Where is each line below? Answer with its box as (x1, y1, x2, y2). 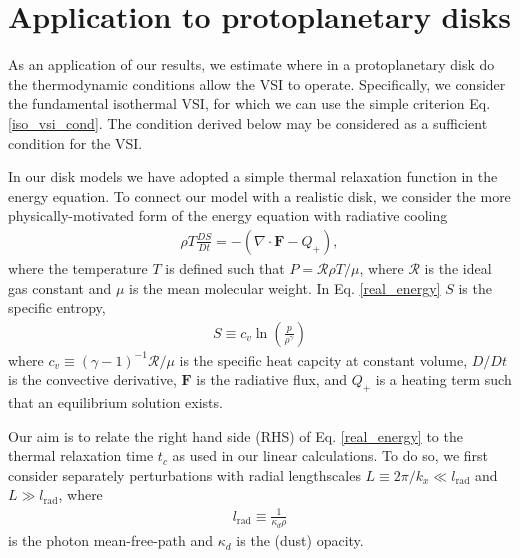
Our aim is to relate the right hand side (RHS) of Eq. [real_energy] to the (8, 425, 463, 446)
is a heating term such (375, 369, 512, 390)
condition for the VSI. (8, 132, 143, 153)
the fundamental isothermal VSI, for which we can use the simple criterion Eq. (8, 93, 491, 114)
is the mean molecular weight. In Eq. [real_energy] (128, 277, 441, 298)
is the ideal (424, 257, 492, 278)
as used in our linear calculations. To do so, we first (172, 445, 489, 466)
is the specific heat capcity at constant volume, (179, 349, 468, 370)
